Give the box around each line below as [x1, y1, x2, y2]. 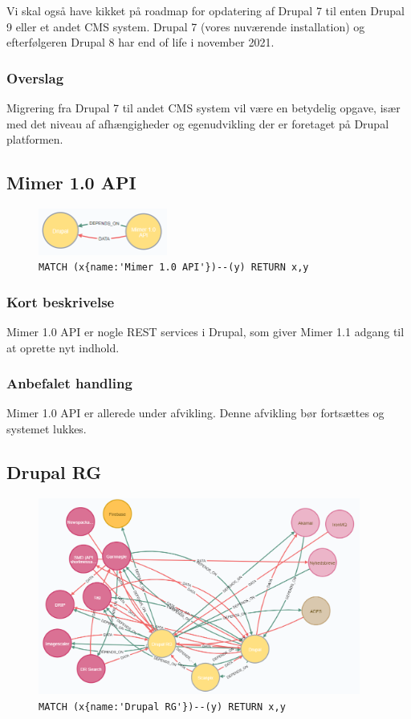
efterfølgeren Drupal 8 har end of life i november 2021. [6, 34, 275, 51]
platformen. [6, 131, 63, 148]
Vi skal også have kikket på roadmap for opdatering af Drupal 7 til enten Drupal [6, 2, 405, 18]
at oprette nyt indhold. [6, 339, 120, 355]
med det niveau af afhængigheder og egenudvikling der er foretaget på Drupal [6, 115, 389, 132]
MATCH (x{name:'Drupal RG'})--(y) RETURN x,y [39, 701, 286, 713]
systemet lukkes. [6, 420, 87, 437]
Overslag [6, 67, 64, 87]
